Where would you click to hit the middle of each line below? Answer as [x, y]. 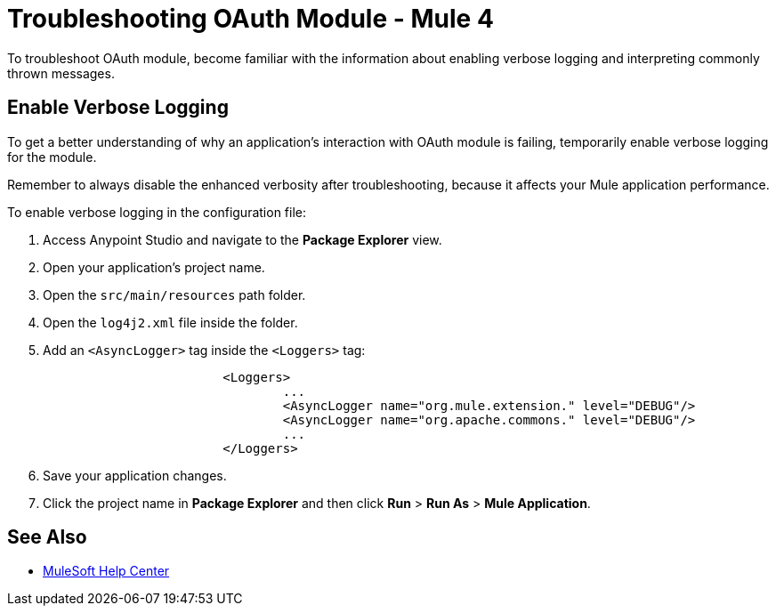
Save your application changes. [135, 475]
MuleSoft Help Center [106, 571]
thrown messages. [61, 73]
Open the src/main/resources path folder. [174, 294]
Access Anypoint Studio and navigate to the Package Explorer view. [242, 239]
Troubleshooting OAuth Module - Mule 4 [251, 19]
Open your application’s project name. [154, 267]
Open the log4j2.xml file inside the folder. [170, 322]
